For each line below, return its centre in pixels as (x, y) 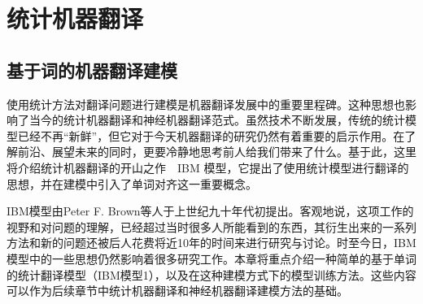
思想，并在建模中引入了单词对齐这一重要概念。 (132, 183)
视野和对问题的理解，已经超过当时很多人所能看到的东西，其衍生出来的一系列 (211, 226)
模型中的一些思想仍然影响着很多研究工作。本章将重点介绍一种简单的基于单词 (211, 258)
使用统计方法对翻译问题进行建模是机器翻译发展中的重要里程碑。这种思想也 (206, 104)
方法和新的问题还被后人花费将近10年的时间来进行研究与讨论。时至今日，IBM (211, 243)
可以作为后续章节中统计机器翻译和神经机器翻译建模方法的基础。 (177, 291)
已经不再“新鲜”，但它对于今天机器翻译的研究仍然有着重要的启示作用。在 (211, 135)
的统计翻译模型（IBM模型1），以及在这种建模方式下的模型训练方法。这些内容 (211, 274)
